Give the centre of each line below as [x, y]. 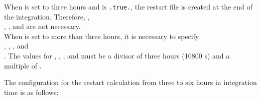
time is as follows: [31, 92]
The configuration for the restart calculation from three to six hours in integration [130, 82]
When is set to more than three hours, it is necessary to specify [102, 36]
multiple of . [23, 65]
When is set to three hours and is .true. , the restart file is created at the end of [128, 6]
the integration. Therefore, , [47, 16]
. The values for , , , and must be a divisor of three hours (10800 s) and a [117, 56]
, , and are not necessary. [42, 26]
